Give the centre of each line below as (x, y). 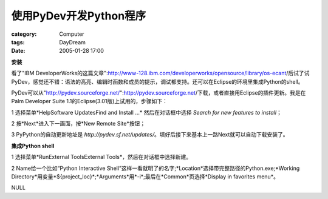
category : (24, 34)
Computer (72, 34)
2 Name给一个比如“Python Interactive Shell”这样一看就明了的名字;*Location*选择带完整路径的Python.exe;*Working (155, 168)
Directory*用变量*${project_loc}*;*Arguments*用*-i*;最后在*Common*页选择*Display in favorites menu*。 (145, 177)
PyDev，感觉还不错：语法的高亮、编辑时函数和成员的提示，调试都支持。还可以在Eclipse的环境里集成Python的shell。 (157, 81)
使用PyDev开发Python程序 (79, 16)
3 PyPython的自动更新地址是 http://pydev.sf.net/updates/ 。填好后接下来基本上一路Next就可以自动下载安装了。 (150, 135)
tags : (18, 42)
